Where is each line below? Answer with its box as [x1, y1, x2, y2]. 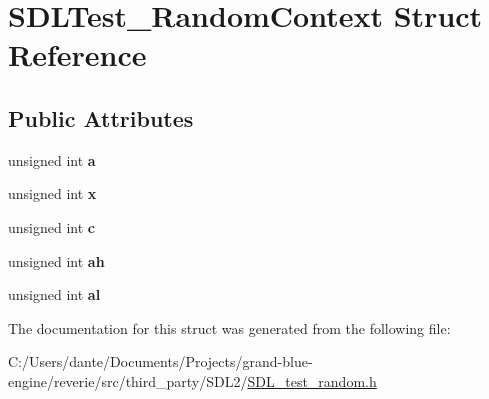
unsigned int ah [8, 250, 105, 271]
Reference [8, 34, 147, 75]
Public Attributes [8, 102, 194, 133]
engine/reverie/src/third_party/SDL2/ [8, 370, 248, 391]
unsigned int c [8, 216, 95, 237]
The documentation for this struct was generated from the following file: [8, 317, 451, 338]
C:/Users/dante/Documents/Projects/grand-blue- [8, 351, 313, 372]
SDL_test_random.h [247, 370, 377, 391]
